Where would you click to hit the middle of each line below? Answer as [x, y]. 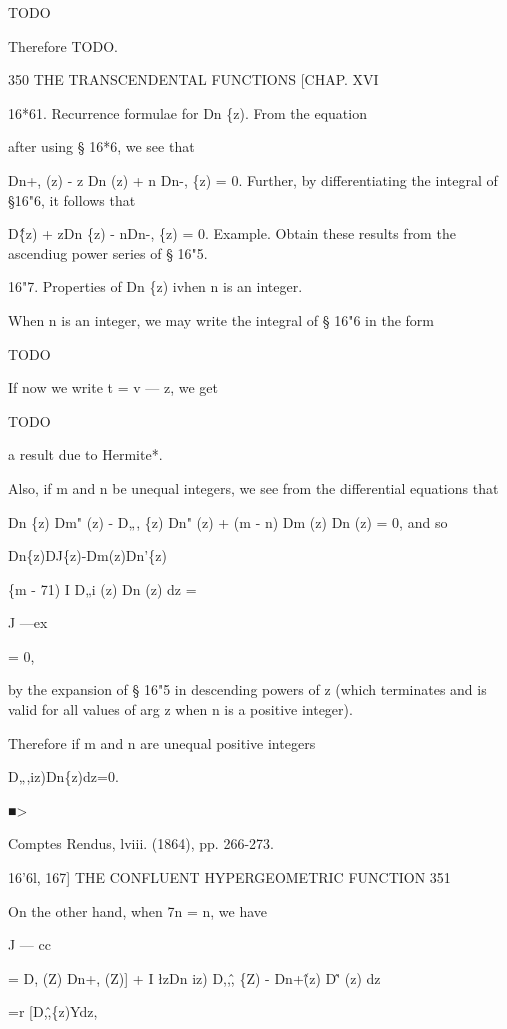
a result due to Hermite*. [85, 454]
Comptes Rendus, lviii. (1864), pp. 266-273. [141, 843]
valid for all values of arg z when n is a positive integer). [180, 709]
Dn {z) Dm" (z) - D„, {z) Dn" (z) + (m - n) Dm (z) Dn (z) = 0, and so [228, 521]
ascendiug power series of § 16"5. [108, 252]
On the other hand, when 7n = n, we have [138, 910]
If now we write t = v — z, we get [113, 387]
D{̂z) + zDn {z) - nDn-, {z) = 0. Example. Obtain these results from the [232, 233]
